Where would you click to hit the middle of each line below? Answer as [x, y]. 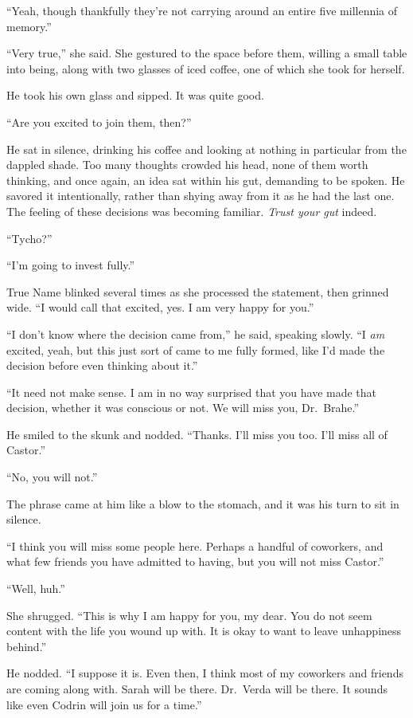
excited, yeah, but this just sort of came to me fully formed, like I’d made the [196, 349]
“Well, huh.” [36, 589]
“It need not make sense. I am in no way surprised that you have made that [192, 392]
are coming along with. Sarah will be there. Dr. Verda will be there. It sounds [197, 689]
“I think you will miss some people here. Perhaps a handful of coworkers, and [195, 545]
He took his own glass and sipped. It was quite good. [135, 95]
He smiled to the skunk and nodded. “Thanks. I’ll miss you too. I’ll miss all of [197, 434]
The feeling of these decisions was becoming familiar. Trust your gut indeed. [192, 211]
